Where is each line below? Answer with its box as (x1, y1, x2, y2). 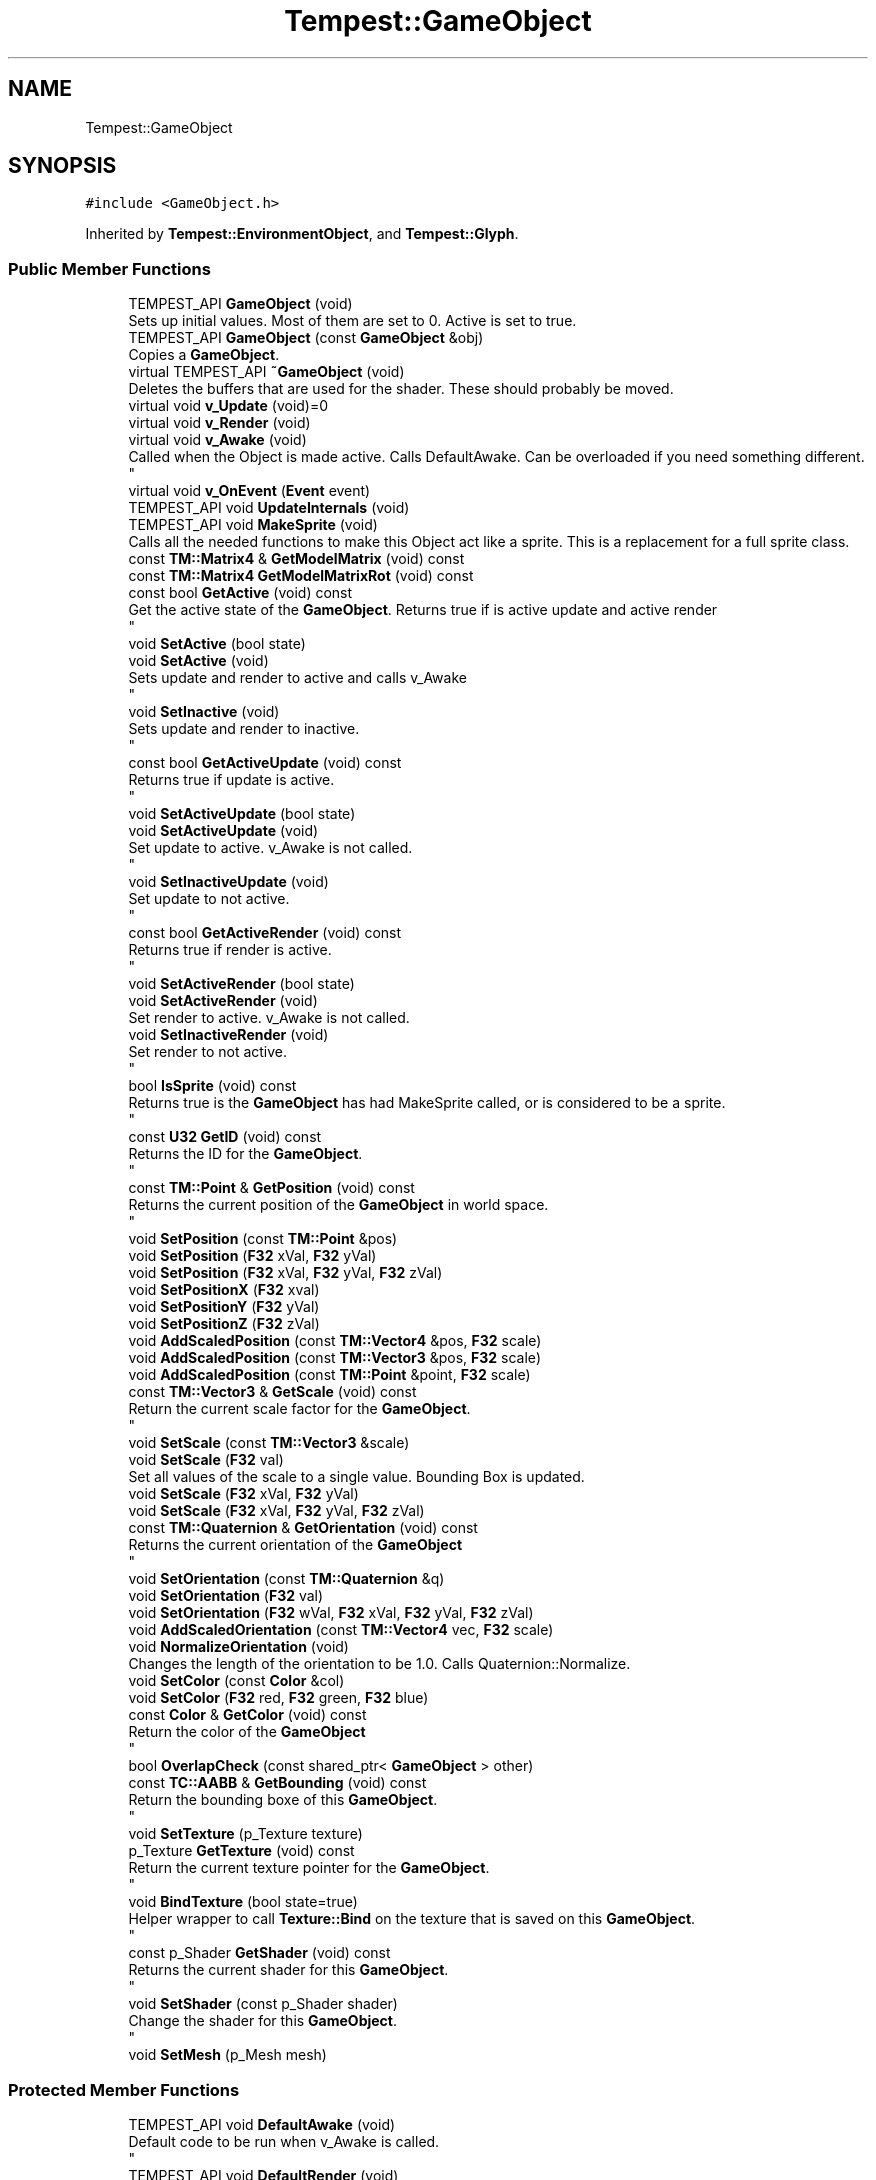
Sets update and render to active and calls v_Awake (128, 669, 467, 687)
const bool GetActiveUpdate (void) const (128, 754, 402, 772)
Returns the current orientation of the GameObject (128, 1536, 463, 1554)
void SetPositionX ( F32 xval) (128, 1281, 320, 1299)
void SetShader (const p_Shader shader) (128, 1995, 398, 2013)
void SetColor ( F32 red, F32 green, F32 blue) (128, 1689, 429, 1707)
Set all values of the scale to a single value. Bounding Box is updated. (128, 1468, 585, 1486)
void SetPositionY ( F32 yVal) (128, 1298, 320, 1316)
